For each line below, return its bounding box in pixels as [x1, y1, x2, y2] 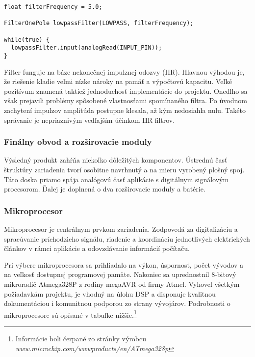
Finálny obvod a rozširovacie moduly [4, 136, 152, 148]
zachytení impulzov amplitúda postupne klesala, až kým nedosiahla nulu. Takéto [4, 105, 246, 115]
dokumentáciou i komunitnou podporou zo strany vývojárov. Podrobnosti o [4, 298, 230, 308]
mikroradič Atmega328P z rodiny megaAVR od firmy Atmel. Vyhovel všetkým [4, 278, 240, 289]
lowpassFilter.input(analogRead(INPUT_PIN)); [11, 44, 162, 52]
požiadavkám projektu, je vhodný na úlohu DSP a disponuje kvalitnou [4, 288, 216, 299]
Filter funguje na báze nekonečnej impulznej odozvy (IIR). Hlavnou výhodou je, [4, 66, 245, 77]
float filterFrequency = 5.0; [4, 3, 102, 10]
